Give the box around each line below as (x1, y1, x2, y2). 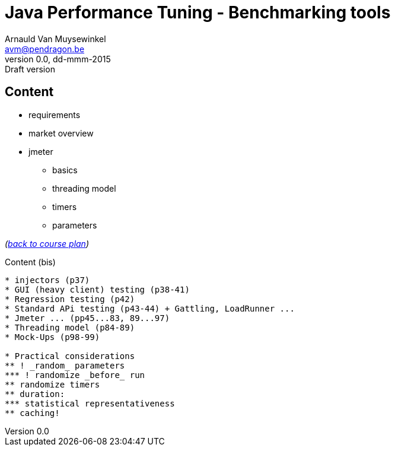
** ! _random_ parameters (5, 360, 125, 370)
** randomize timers (5, 379, 100, 389)
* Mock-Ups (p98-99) (5, 332, 100, 342)
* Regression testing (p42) (5, 294, 135, 304)
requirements (28, 109, 81, 120)
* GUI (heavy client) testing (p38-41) (5, 284, 190, 294)
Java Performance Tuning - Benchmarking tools (5, 2, 391, 23)
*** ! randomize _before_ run (5, 370, 145, 380)
